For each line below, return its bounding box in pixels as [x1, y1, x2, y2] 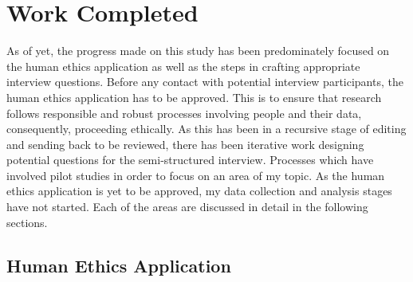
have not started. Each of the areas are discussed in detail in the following [6, 198, 368, 215]
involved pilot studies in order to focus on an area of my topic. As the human [6, 166, 385, 183]
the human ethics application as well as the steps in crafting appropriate [6, 57, 360, 74]
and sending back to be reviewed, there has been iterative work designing [6, 135, 364, 152]
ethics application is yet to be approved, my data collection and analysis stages [6, 182, 392, 199]
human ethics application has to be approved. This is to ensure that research [6, 88, 382, 105]
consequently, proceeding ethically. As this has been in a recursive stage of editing [6, 120, 407, 137]
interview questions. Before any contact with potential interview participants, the [6, 73, 403, 90]
